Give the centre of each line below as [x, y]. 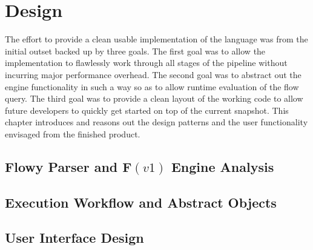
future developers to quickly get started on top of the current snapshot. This [147, 110]
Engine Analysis [222, 166]
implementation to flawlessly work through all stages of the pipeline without [146, 63]
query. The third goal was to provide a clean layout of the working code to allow [154, 98]
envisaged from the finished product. [73, 133]
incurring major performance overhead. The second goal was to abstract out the [153, 74]
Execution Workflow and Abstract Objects [141, 202]
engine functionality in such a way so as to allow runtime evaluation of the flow [152, 86]
